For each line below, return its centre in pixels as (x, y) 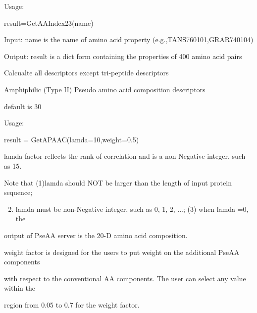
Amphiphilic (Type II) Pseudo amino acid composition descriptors (105, 89)
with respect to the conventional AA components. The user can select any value (125, 278)
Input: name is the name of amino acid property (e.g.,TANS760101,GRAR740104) (129, 39)
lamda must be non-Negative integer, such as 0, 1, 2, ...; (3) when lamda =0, (132, 209)
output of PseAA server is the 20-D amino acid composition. (96, 235)
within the (20, 288)
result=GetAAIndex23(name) (49, 23)
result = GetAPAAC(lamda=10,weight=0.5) (72, 139)
